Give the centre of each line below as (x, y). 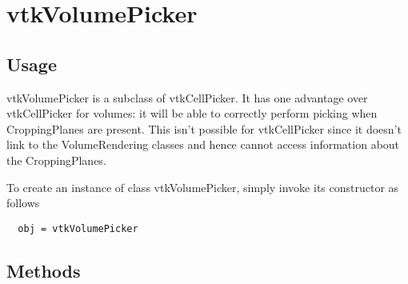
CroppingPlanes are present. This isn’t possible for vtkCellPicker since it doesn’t (204, 128)
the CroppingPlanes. (56, 160)
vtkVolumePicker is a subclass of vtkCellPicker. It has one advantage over (187, 97)
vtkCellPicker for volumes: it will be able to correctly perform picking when (192, 113)
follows (23, 203)
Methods (44, 270)
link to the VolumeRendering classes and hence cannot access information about (203, 144)
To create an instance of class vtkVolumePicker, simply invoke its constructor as (203, 187)
